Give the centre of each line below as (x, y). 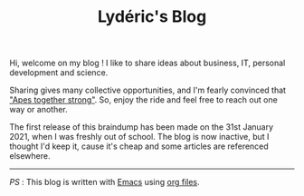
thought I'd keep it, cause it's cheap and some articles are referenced (139, 146)
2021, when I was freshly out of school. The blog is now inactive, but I (139, 137)
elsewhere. (30, 156)
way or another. (38, 110)
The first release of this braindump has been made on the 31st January (142, 127)
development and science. (59, 73)
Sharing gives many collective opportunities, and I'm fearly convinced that (148, 90)
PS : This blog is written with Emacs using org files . (105, 182)
